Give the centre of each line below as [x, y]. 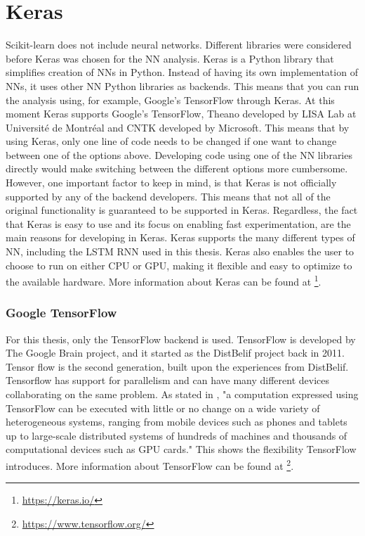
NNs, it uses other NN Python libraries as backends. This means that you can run [182, 85]
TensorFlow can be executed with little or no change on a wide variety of [163, 408]
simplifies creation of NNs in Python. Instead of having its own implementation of [182, 72]
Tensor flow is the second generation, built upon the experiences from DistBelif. [177, 366]
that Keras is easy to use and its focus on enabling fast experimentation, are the [178, 223]
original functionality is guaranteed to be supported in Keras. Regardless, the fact [182, 210]
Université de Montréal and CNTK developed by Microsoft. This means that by [178, 127]
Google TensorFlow [61, 313]
